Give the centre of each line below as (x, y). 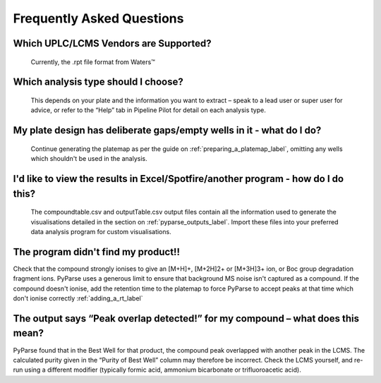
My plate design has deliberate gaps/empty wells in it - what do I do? (167, 130)
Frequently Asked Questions (98, 18)
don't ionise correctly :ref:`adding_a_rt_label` (78, 298)
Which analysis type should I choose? (98, 82)
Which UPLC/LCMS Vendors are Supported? (112, 43)
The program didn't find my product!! (96, 251)
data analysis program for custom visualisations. (101, 231)
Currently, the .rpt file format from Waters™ (93, 62)
